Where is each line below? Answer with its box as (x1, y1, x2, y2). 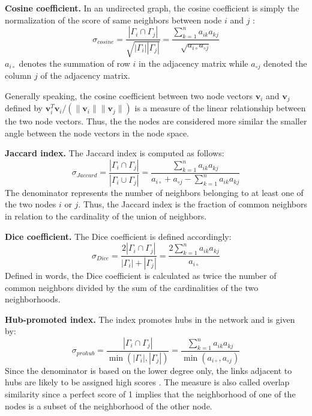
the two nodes (5, 198, 56, 210)
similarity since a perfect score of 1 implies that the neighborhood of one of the (5, 388, 296, 400)
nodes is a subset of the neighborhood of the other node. (5, 399, 212, 412)
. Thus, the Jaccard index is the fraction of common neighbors (78, 198, 307, 210)
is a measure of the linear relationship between (134, 102, 306, 114)
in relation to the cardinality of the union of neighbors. (5, 209, 207, 222)
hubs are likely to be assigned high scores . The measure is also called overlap (5, 376, 290, 388)
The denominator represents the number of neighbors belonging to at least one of (5, 186, 304, 198)
